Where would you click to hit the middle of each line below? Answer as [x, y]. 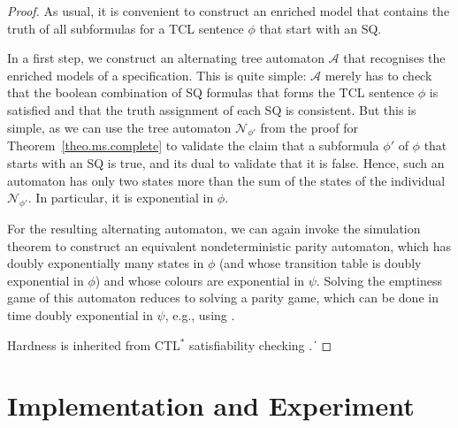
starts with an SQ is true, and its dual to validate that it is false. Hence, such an [226, 162]
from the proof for [309, 127]
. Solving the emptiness [379, 280]
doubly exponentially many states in [106, 263]
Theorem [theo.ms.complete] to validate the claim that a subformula [193, 145]
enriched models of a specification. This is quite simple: [157, 75]
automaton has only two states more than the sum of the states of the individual [226, 180]
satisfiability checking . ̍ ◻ [261, 344]
